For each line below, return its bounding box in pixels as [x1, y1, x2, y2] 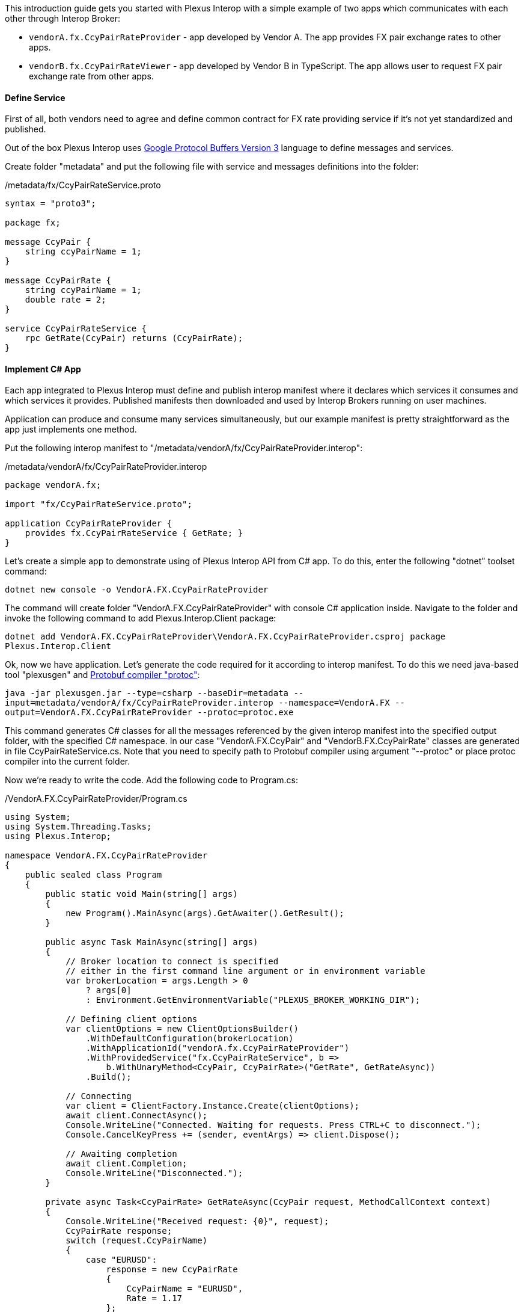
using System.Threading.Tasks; [5, 822, 152, 832]
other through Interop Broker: [5, 13, 121, 23]
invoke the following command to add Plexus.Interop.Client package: [5, 613, 276, 624]
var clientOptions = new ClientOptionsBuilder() [65, 1024, 299, 1034]
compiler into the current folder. [5, 756, 130, 767]
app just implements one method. [5, 424, 137, 435]
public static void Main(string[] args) [45, 889, 238, 899]
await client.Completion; [65, 1159, 187, 1169]
